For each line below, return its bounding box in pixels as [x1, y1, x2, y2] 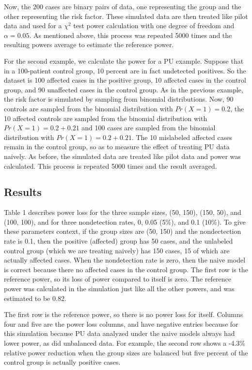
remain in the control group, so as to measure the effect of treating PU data [4, 141, 230, 152]
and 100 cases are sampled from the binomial [81, 123, 216, 133]
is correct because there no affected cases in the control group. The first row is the [4, 264, 248, 274]
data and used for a [4, 20, 62, 31]
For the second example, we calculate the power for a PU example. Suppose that [4, 55, 244, 66]
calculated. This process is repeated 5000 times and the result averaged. [4, 160, 217, 171]
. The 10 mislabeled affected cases [131, 132, 232, 142]
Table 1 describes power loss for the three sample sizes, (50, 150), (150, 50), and [4, 207, 241, 217]
